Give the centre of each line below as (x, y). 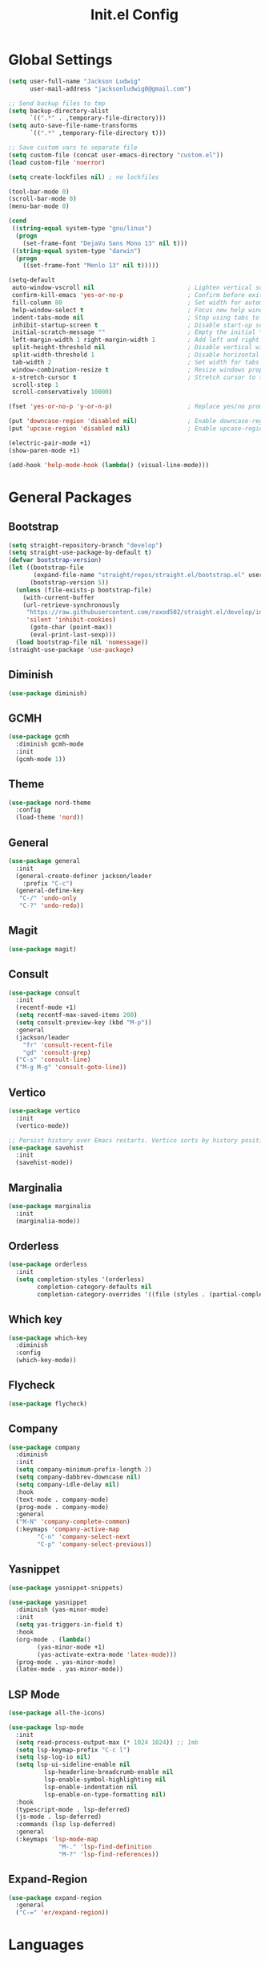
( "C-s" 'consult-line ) (53, 1060)
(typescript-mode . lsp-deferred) (73, 1809)
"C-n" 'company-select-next (84, 1537)
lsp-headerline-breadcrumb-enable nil (108, 1772)
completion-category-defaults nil (94, 1287)
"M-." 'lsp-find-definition (105, 1847)
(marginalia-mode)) (48, 1221)
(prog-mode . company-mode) (62, 1507)
